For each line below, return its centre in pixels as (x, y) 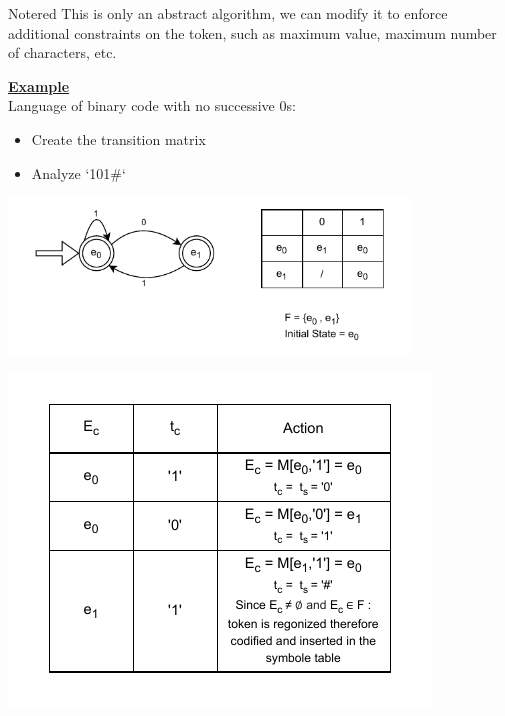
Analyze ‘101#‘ (78, 172)
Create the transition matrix (118, 138)
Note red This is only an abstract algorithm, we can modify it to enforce (228, 13)
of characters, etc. (62, 52)
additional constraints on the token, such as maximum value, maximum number (252, 32)
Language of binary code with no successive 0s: (152, 105)
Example (39, 85)
